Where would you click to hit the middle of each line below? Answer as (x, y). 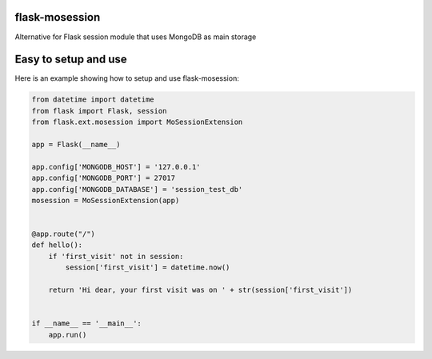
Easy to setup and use (71, 60)
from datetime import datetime (93, 100)
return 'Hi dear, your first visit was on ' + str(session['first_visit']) (200, 290)
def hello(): (57, 245)
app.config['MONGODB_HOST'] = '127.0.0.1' (116, 167)
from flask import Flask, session (99, 111)
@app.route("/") (64, 234)
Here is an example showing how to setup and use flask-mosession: (127, 78)
